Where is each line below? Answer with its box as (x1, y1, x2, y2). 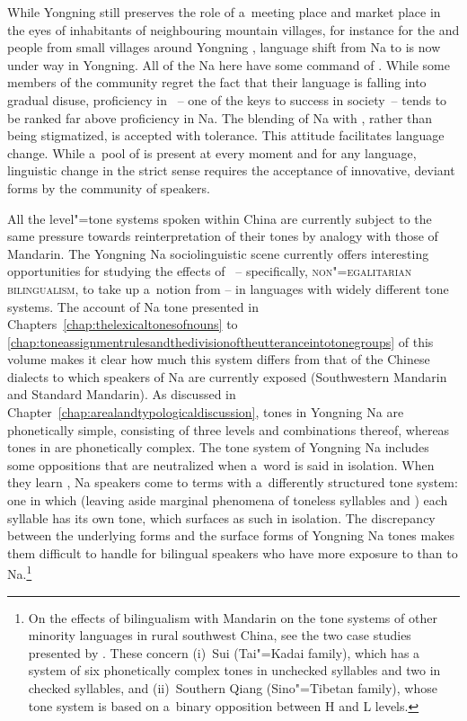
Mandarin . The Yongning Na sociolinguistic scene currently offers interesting (7, 244, 429, 263)
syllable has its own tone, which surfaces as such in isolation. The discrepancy (7, 508, 436, 527)
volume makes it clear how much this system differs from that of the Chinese (7, 350, 430, 369)
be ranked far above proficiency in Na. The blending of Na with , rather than (7, 108, 433, 127)
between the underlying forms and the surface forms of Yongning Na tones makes (7, 526, 454, 545)
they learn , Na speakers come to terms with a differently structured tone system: (7, 473, 458, 492)
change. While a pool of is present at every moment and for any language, (7, 143, 417, 162)
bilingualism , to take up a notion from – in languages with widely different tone (7, 279, 449, 298)
